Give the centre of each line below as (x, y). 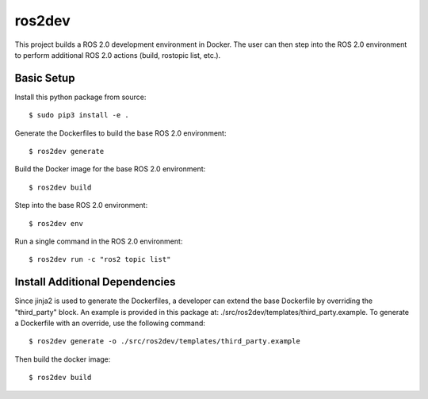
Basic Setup (45, 78)
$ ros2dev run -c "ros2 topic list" (100, 259)
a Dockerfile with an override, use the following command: (110, 323)
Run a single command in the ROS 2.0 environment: (99, 241)
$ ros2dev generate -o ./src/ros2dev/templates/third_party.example (164, 341)
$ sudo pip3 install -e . (79, 115)
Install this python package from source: (80, 97)
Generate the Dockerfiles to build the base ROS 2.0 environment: (120, 133)
